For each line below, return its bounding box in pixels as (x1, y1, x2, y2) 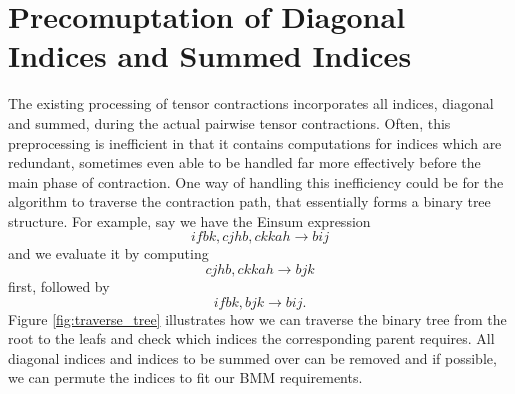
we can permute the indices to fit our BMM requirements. (8, 367, 363, 388)
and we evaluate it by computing (8, 243, 209, 264)
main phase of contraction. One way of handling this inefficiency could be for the (8, 171, 504, 192)
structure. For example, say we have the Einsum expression (8, 210, 371, 231)
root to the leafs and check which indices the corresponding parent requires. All (8, 328, 495, 349)
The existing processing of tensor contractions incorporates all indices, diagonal (8, 93, 494, 114)
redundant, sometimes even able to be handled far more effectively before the (8, 152, 481, 173)
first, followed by (8, 276, 110, 297)
